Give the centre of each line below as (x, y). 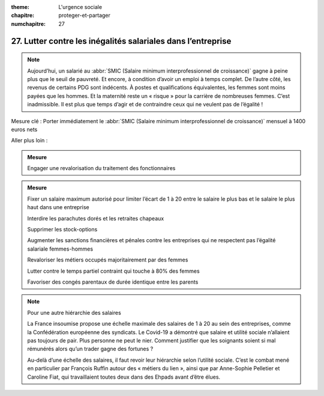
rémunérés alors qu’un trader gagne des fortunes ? (90, 349)
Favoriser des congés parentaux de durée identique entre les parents (113, 282)
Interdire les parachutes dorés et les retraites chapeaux (96, 218)
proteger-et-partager (85, 16)
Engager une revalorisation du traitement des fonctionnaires (101, 168)
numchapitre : (28, 23)
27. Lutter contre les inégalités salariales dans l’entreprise (121, 41)
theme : (20, 7)
